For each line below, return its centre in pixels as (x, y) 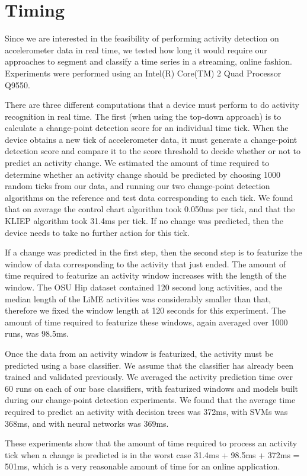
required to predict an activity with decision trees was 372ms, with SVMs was (146, 411)
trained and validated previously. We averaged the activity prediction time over (149, 377)
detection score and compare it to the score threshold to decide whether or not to (153, 151)
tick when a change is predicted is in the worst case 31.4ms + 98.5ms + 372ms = (152, 454)
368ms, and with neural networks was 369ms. (87, 423)
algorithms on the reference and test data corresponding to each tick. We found (149, 197)
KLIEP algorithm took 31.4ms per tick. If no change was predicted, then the (144, 221)
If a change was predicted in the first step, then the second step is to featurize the (153, 252)
